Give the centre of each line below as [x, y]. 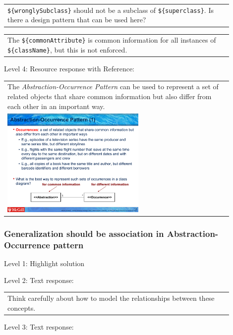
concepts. [22, 307]
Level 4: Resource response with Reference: [69, 69]
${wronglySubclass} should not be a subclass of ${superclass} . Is [111, 10]
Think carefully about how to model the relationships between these [111, 298]
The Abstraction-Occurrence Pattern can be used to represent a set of [113, 86]
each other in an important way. [56, 106]
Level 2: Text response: [39, 280]
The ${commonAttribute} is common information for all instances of [112, 40]
